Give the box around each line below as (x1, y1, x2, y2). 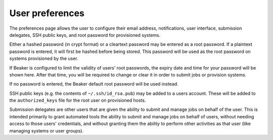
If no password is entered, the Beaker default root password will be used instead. (9, 81, 179, 87)
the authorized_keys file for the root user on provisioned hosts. (9, 97, 146, 103)
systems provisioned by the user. (9, 55, 78, 61)
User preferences (9, 8, 84, 19)
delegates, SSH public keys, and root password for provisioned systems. (9, 32, 161, 38)
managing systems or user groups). (9, 127, 83, 133)
